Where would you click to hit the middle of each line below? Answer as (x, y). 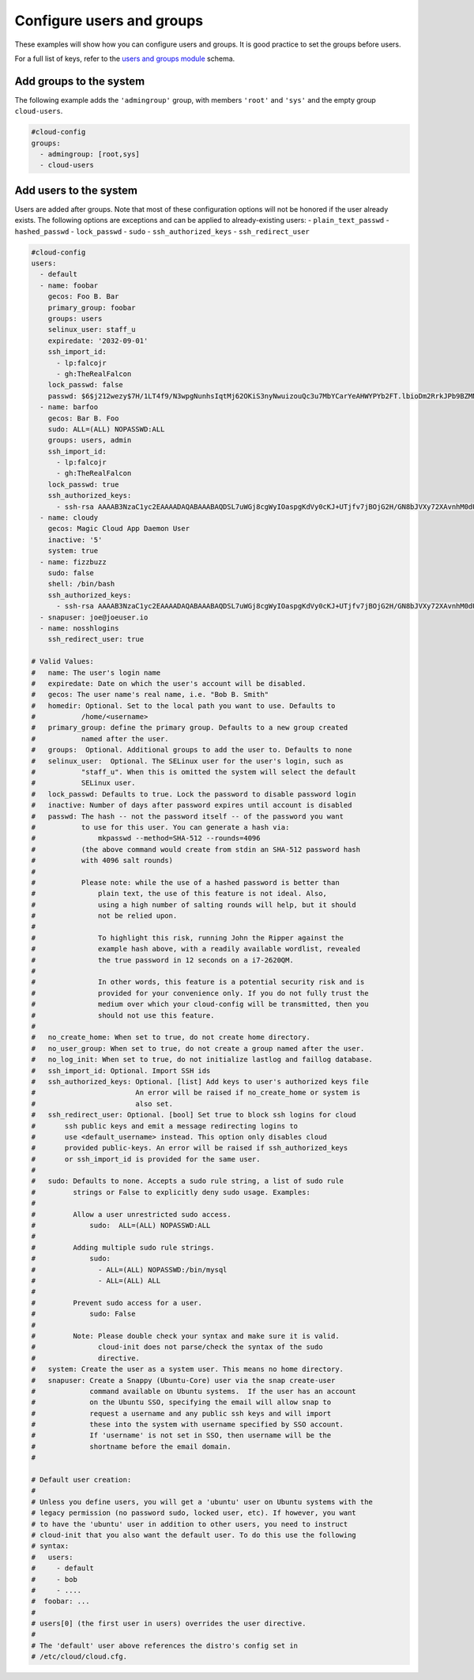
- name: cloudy (69, 518)
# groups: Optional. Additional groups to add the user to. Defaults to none (192, 750)
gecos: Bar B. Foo (83, 418)
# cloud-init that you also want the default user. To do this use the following (194, 1535)
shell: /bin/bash (81, 584)
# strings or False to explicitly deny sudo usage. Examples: (171, 1192)
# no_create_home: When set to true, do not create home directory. (171, 1038)
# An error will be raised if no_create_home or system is (196, 1093)
